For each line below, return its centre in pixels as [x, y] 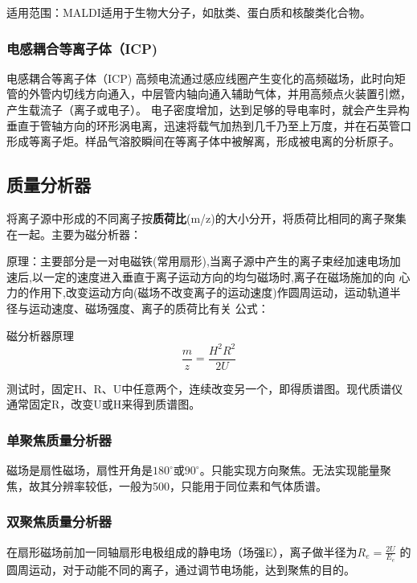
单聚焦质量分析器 [59, 439]
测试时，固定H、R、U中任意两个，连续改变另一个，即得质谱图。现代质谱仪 [205, 388]
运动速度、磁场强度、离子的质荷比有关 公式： [149, 308]
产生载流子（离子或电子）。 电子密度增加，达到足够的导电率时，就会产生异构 [208, 109]
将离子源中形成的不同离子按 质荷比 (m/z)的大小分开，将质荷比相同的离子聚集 [206, 218]
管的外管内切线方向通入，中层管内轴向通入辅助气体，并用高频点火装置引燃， [209, 94]
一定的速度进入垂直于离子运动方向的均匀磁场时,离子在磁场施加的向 [219, 276]
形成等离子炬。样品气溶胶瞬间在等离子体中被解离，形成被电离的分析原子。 [203, 141]
